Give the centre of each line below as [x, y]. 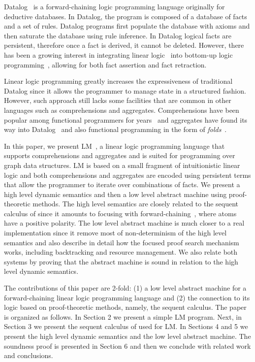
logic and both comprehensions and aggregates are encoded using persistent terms [127, 175]
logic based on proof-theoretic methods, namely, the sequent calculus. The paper [125, 307]
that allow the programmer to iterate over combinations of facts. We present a [122, 184]
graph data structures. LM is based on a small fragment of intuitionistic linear [122, 165]
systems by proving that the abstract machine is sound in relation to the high [121, 261]
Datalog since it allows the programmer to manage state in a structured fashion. [125, 90]
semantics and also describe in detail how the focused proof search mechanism [122, 242]
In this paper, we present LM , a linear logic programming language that [114, 146]
